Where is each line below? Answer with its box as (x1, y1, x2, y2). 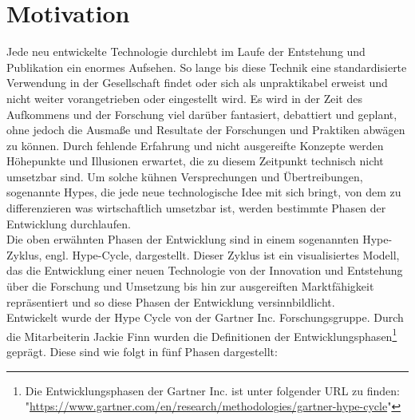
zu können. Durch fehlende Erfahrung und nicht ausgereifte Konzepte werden (6, 137, 384, 153)
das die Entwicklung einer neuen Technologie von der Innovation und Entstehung (6, 262, 403, 279)
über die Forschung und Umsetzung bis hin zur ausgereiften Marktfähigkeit (6, 278, 374, 295)
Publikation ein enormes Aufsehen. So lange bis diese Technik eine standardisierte (6, 58, 407, 75)
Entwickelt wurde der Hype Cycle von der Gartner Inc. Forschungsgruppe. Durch (6, 309, 404, 326)
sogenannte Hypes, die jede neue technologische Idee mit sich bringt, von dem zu (6, 184, 401, 200)
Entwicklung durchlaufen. (6, 215, 131, 232)
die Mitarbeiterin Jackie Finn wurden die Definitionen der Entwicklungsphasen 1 (6, 325, 397, 344)
